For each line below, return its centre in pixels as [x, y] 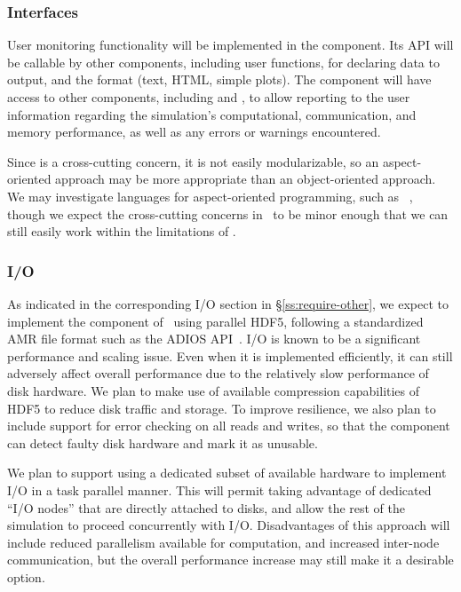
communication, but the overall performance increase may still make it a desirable [230, 560]
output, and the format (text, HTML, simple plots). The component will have [219, 79]
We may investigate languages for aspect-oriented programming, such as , [210, 196]
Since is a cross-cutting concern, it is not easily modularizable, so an [193, 161]
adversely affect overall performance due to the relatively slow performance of [218, 373]
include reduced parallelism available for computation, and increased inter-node [223, 542]
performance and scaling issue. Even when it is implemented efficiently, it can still [230, 355]
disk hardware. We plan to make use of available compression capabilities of [214, 390]
